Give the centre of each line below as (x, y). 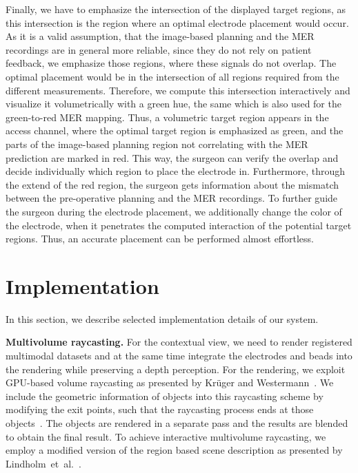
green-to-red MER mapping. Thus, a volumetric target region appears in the (167, 117)
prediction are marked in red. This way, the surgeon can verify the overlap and (172, 157)
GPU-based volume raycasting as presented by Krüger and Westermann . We (170, 382)
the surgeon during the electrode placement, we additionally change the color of (174, 211)
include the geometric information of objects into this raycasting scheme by (165, 396)
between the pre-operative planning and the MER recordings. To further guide (172, 198)
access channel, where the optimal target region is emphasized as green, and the (175, 130)
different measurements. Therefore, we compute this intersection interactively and (178, 90)
